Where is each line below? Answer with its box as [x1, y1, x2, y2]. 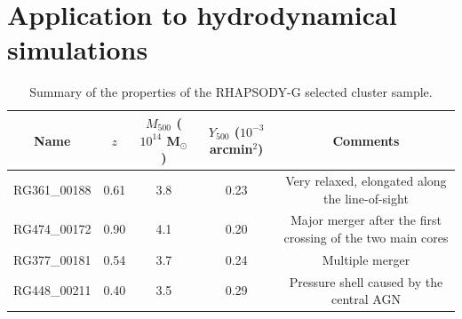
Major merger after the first [291, 211, 442, 229]
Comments [332, 131, 400, 149]
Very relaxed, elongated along [285, 171, 447, 189]
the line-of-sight [323, 188, 409, 207]
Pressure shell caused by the [289, 272, 443, 291]
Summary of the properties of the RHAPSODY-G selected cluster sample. [29, 83, 433, 101]
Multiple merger [322, 250, 410, 268]
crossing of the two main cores [283, 227, 449, 246]
